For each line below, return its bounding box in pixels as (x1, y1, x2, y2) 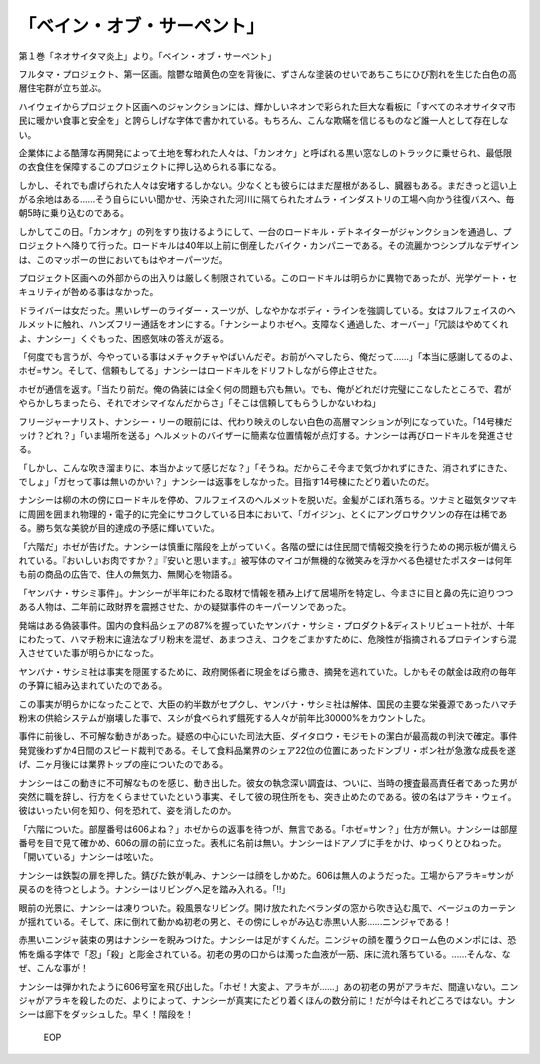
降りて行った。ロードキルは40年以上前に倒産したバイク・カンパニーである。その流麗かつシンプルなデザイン (70, 240, 519, 252)
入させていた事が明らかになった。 (18, 647, 159, 659)
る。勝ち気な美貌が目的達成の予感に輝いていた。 (18, 522, 220, 534)
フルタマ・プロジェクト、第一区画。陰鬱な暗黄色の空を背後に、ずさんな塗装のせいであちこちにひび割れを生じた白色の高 (18, 68, 517, 80)
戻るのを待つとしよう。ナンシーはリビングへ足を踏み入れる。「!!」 (18, 883, 291, 895)
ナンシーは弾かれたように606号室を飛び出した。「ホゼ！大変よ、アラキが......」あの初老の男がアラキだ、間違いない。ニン (18, 980, 519, 992)
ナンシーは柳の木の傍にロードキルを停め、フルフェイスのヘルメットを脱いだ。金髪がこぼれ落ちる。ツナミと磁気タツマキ (18, 494, 518, 506)
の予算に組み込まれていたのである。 (18, 680, 168, 692)
